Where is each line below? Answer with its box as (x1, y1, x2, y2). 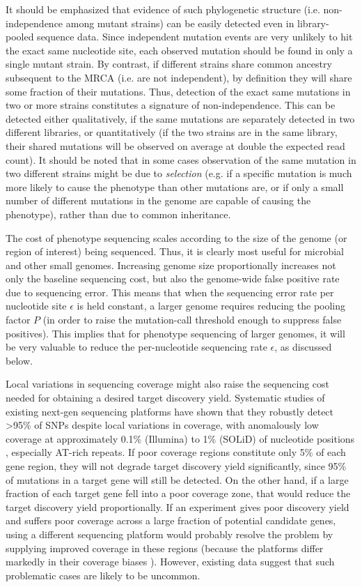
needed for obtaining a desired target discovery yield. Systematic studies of (6, 390, 325, 405)
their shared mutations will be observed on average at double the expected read (6, 138, 345, 153)
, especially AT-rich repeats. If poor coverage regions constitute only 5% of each (6, 445, 346, 459)
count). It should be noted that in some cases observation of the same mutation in (6, 152, 356, 167)
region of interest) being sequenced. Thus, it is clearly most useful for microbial (6, 244, 344, 259)
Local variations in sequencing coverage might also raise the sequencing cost (6, 376, 330, 391)
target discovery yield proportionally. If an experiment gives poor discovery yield (6, 499, 349, 514)
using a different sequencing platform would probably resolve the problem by (6, 526, 333, 541)
